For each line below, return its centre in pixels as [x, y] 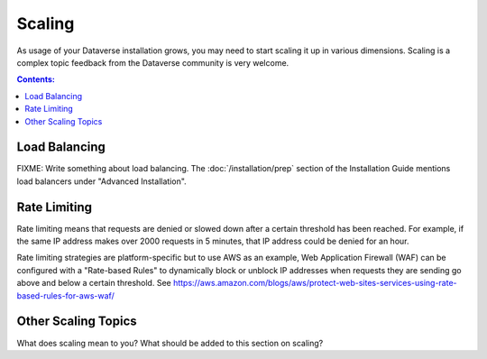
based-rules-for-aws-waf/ [65, 295]
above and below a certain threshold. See [94, 283]
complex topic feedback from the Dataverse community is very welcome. [153, 62]
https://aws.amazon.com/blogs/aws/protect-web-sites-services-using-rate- [315, 283]
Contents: [36, 79]
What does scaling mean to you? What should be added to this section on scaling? [170, 343]
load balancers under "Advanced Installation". [101, 181]
